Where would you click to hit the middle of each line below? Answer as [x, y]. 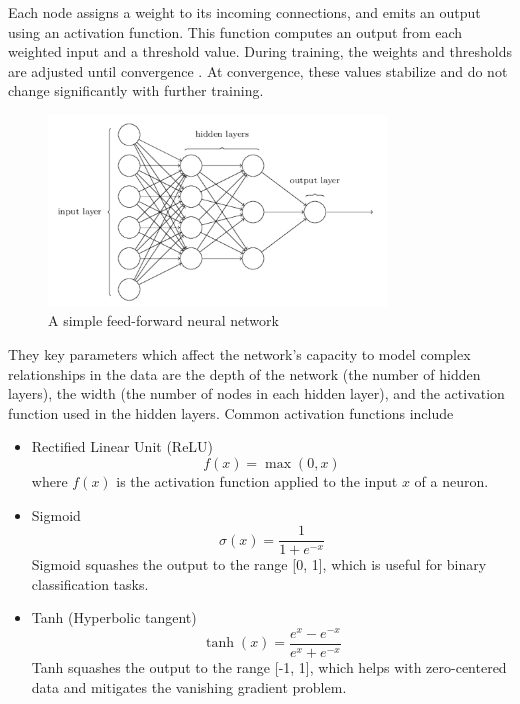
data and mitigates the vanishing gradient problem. [189, 686]
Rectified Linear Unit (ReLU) [122, 446]
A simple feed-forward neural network [163, 320]
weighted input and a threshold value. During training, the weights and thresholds [260, 51]
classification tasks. [90, 583]
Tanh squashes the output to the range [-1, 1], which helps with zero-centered [269, 667]
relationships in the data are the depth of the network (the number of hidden [244, 373]
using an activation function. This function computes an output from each [235, 31]
